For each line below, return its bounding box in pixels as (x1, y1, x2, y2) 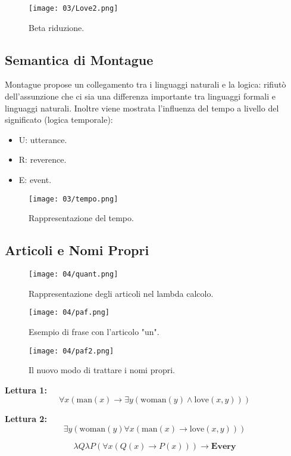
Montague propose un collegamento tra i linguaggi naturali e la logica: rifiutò (5, 78, 286, 91)
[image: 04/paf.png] (29, 308, 110, 317)
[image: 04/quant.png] (29, 270, 118, 279)
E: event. (18, 173, 52, 186)
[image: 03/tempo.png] (29, 194, 118, 203)
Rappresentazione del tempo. (29, 212, 134, 224)
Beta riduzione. (29, 21, 85, 33)
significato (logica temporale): (5, 113, 113, 126)
